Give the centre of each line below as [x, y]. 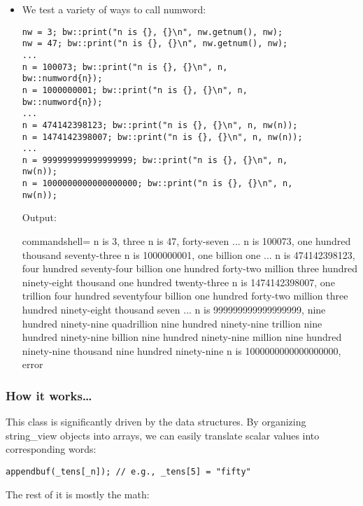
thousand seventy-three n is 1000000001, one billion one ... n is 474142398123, [188, 254]
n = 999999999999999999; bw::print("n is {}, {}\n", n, [155, 160]
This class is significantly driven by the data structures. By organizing [156, 422]
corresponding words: [51, 449]
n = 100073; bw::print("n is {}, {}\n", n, [125, 67]
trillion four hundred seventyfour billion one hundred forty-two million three [185, 296]
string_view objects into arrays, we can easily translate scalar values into [163, 435]
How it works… [49, 395]
